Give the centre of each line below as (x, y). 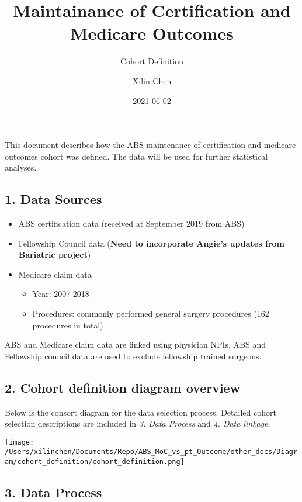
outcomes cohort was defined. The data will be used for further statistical (136, 156)
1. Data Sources (53, 199)
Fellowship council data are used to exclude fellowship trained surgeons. (133, 356)
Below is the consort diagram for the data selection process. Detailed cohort (140, 412)
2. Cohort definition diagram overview (123, 387)
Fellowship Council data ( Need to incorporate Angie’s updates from (151, 243)
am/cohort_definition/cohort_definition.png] (95, 462)
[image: (20, 442)
